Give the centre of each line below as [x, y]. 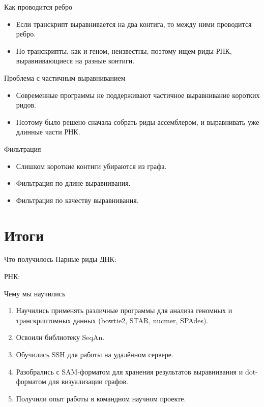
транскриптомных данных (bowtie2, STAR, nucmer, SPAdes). [112, 320]
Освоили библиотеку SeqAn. [60, 337]
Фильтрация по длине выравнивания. [73, 183]
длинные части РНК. [48, 132]
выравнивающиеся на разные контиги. [75, 61]
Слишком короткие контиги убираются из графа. [91, 166]
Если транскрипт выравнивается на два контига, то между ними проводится [134, 24]
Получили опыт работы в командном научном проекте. [101, 398]
